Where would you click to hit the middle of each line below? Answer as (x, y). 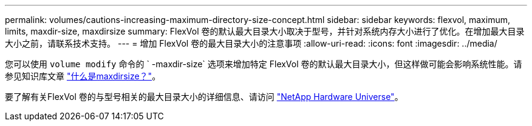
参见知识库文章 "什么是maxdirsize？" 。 (83, 76)
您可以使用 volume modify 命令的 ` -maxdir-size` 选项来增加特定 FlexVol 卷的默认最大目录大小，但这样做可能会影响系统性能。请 (264, 64)
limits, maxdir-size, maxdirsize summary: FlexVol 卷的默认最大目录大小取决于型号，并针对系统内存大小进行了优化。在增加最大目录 (265, 31)
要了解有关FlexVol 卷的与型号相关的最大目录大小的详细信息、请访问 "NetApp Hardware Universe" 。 (204, 97)
